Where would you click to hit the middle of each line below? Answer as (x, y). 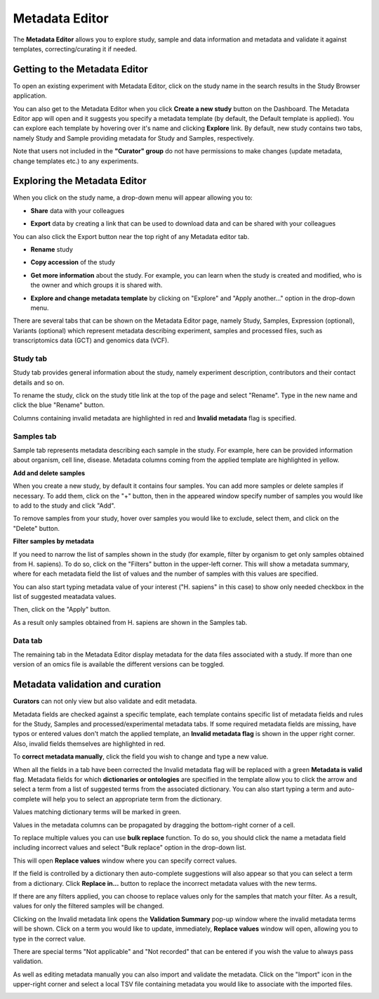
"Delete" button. (36, 528)
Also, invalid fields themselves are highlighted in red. (89, 743)
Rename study (52, 250)
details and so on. (39, 382)
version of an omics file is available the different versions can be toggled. (119, 664)
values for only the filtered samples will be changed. (88, 906)
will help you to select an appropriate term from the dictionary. (132, 799)
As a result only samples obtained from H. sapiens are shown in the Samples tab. (130, 622)
